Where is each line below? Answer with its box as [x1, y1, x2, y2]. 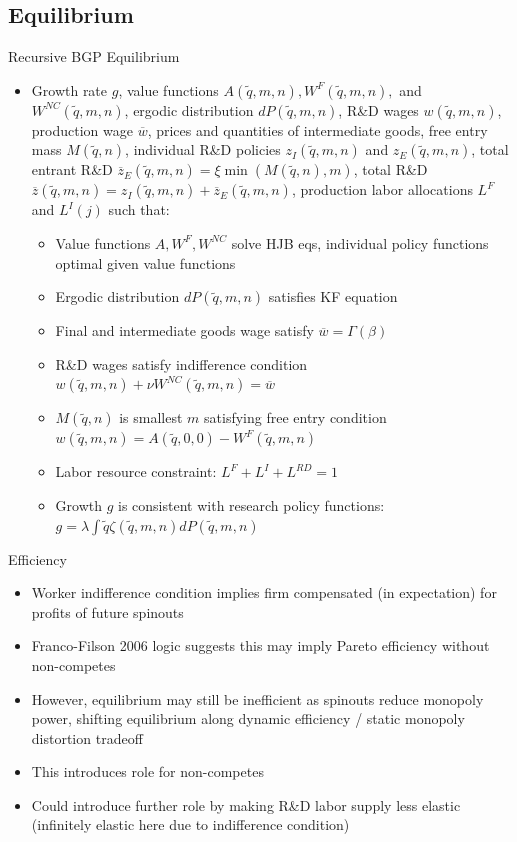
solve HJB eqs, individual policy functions [231, 232, 489, 253]
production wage [31, 119, 133, 140]
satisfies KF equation [268, 286, 398, 307]
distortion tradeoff [31, 727, 143, 748]
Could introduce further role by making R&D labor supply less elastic [31, 794, 461, 815]
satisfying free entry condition [204, 407, 387, 428]
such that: [108, 199, 170, 220]
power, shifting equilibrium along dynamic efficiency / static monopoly [31, 708, 465, 729]
